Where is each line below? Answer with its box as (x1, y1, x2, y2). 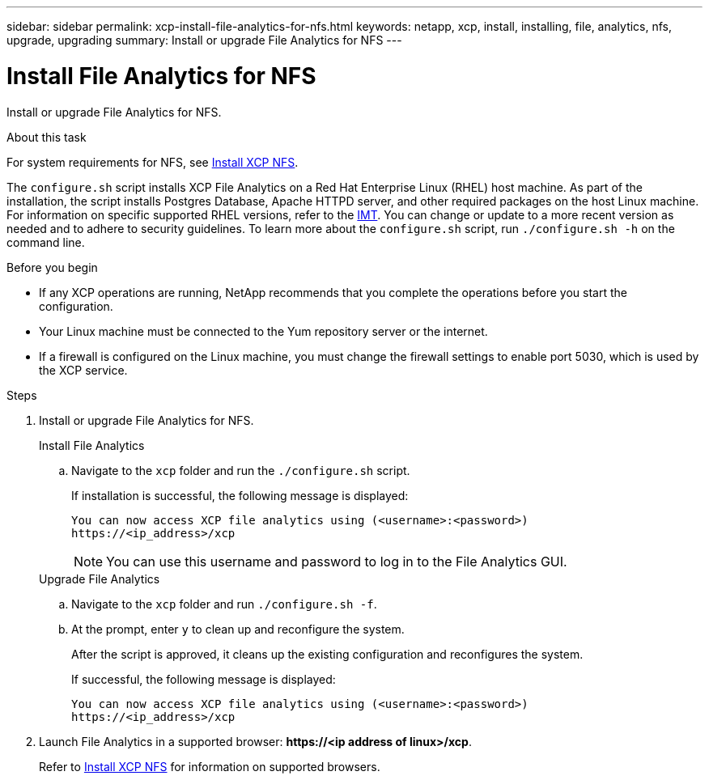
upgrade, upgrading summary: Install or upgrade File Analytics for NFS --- (6, 33, 402, 47)
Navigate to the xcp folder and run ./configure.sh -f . (71, 596, 377, 611)
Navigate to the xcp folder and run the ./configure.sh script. (71, 463, 410, 477)
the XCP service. (39, 362, 128, 377)
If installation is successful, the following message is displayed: (71, 488, 409, 502)
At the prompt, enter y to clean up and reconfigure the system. (71, 621, 405, 636)
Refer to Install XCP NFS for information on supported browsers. (39, 759, 380, 774)
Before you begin (6, 260, 98, 274)
